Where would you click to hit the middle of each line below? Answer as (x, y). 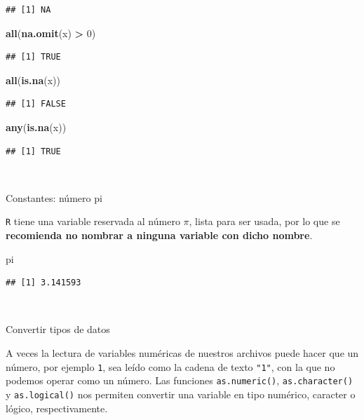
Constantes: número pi (54, 197)
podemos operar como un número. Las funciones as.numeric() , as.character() (180, 380)
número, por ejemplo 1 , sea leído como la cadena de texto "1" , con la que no (170, 366)
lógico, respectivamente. (57, 408)
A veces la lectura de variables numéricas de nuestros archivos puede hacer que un (182, 352)
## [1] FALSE (36, 104)
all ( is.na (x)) (33, 80)
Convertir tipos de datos (58, 329)
